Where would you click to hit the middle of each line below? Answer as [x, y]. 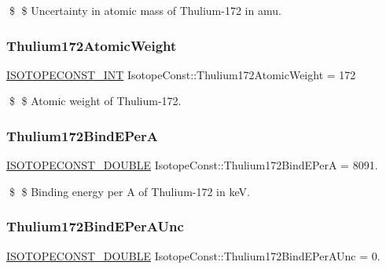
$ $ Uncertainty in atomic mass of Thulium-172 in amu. [145, 10]
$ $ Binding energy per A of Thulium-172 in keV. [129, 191]
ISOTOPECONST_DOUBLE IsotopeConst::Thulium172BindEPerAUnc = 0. [193, 255]
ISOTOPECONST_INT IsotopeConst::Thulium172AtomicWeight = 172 [181, 74]
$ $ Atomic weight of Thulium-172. [95, 101]
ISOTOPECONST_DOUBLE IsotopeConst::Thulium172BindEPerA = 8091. [192, 165]
